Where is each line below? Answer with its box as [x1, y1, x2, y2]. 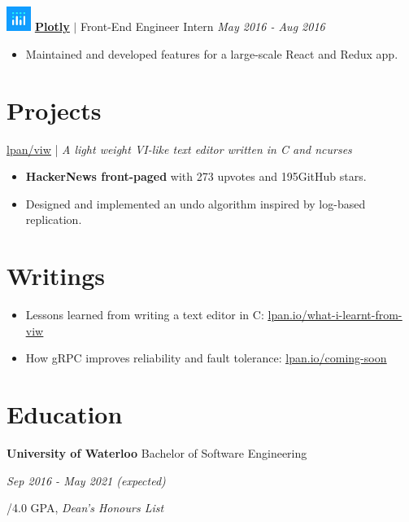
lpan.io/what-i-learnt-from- [268, 306, 402, 323]
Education [7, 397, 123, 431]
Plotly [34, 18, 70, 35]
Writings [7, 259, 105, 292]
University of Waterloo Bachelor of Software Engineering [7, 444, 307, 461]
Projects [7, 93, 102, 126]
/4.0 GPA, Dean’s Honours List [7, 499, 164, 516]
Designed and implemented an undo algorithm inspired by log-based [25, 195, 366, 212]
